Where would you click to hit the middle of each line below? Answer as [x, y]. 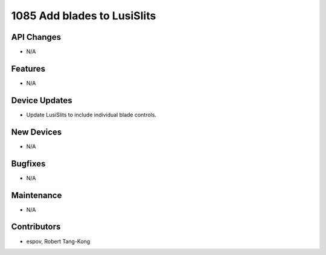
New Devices [37, 132]
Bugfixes [28, 164]
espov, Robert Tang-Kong [58, 241]
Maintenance [37, 195]
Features [28, 68]
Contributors [36, 227]
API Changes [36, 37]
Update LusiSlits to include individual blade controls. [91, 115]
